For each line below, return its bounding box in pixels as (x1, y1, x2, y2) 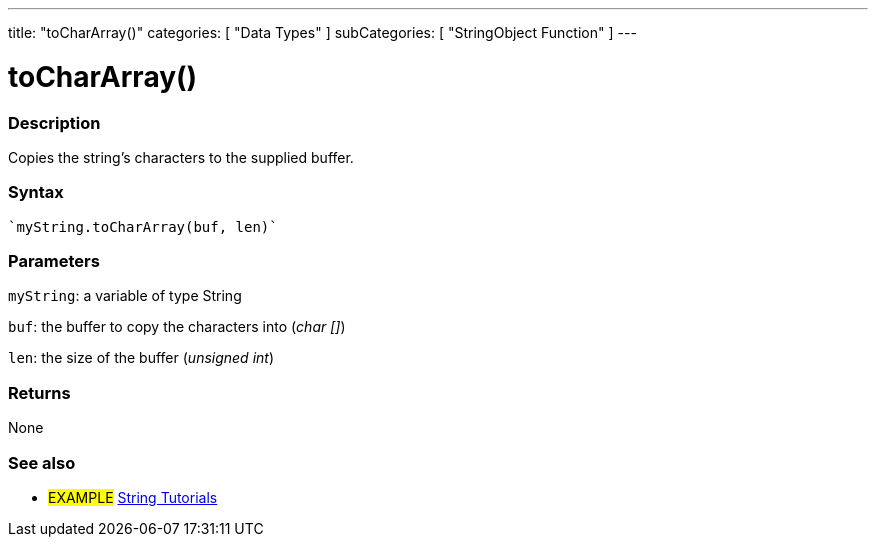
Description (8, 112, 101, 133)
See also (8, 452, 76, 473)
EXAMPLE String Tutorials (48, 488, 218, 506)
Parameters (8, 251, 100, 271)
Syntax (8, 182, 64, 203)
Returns (8, 382, 71, 403)
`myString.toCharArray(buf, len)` (8, 218, 278, 235)
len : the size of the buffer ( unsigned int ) (8, 349, 275, 367)
